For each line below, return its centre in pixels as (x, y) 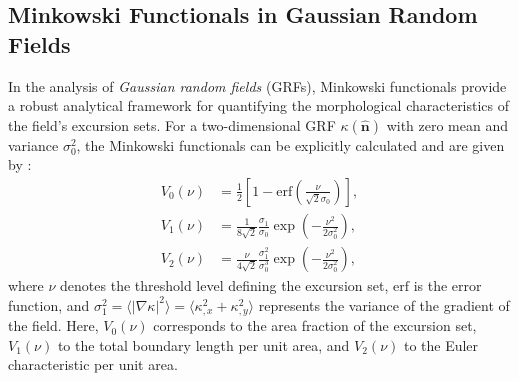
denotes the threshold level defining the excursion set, (224, 285)
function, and (49, 304)
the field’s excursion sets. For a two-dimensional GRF (172, 124)
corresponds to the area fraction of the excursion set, (315, 325)
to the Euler (441, 344)
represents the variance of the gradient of (384, 304)
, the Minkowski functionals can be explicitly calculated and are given (290, 144)
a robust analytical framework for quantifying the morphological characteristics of (259, 105)
